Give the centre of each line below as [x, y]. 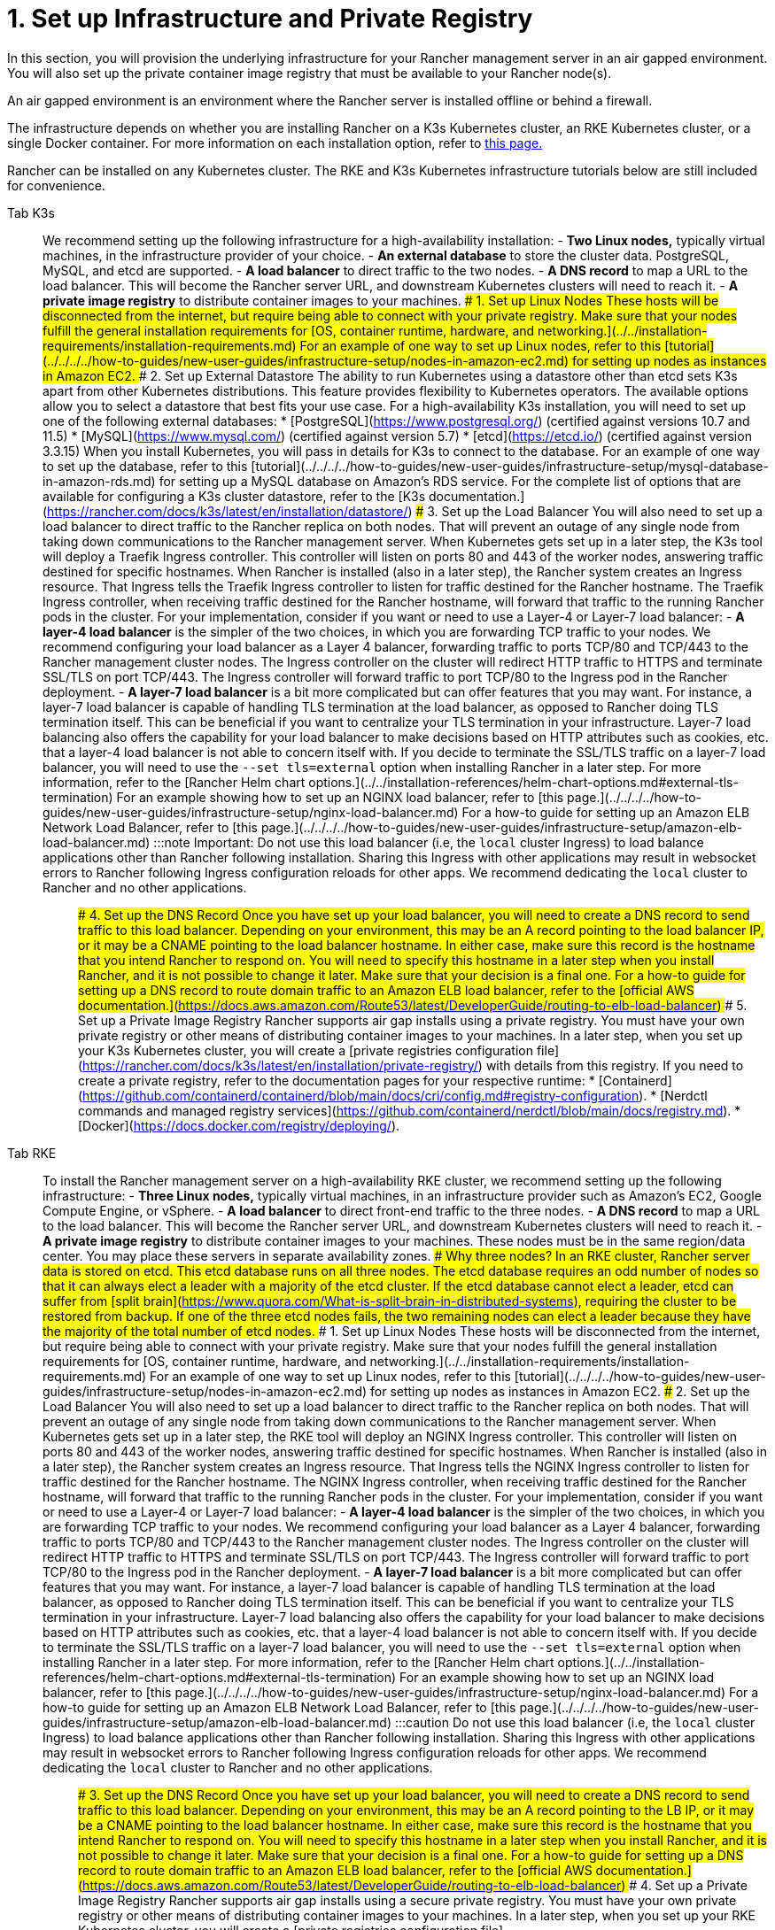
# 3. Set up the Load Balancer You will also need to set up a [589, 511]
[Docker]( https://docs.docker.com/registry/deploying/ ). [239, 1125]
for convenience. [56, 185]
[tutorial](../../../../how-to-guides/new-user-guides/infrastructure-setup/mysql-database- [510, 466]
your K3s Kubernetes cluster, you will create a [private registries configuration [306, 1050]
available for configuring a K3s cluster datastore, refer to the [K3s [234, 496]
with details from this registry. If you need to [615, 1065]
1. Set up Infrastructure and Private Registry [270, 19]
